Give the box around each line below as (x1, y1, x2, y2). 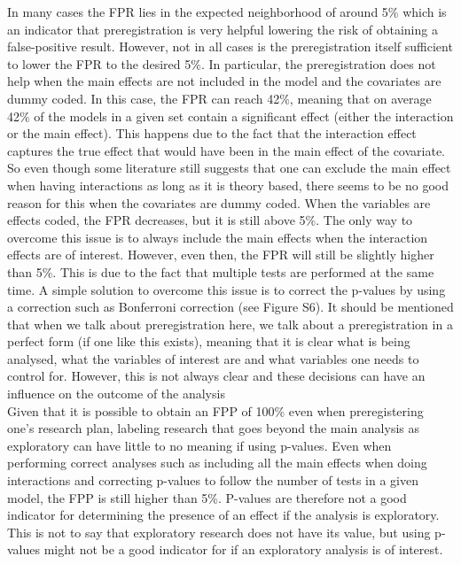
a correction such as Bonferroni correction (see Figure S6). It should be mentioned (7, 297, 454, 316)
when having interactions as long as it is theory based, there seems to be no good (7, 175, 449, 194)
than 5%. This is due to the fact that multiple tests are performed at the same (7, 262, 434, 281)
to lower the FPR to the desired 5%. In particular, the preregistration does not (7, 54, 436, 73)
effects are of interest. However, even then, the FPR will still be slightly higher (7, 245, 434, 264)
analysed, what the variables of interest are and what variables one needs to (7, 349, 419, 367)
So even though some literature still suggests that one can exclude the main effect (7, 158, 451, 177)
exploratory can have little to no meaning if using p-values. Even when (7, 436, 392, 454)
